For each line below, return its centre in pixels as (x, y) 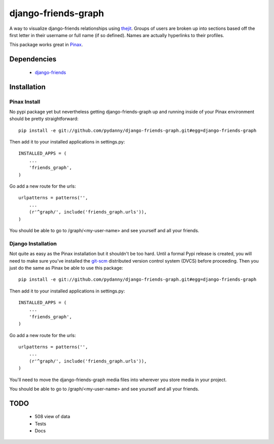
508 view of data (53, 417)
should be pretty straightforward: (44, 119)
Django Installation (33, 243)
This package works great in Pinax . (46, 45)
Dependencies (33, 59)
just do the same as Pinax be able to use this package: (66, 268)
